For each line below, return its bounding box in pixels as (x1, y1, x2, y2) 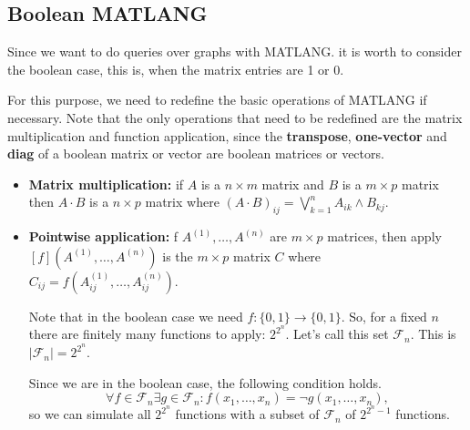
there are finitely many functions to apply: (28, 324, 266, 343)
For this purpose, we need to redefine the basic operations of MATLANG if (7, 90, 427, 109)
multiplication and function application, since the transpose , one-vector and (7, 126, 447, 145)
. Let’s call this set (285, 324, 389, 343)
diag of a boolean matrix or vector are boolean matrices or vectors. (7, 144, 384, 163)
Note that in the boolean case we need (28, 306, 243, 325)
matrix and (261, 174, 324, 193)
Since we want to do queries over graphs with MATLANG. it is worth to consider (7, 42, 462, 61)
